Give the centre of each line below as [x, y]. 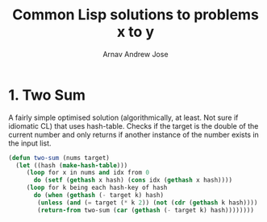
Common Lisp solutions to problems [136, 15]
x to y [136, 32]
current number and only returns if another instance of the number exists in [134, 134]
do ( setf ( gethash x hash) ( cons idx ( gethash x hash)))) [133, 180]
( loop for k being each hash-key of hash [97, 188]
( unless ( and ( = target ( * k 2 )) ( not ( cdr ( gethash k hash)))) [148, 203]
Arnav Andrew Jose [136, 54]
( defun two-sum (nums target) [59, 158]
